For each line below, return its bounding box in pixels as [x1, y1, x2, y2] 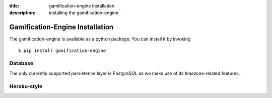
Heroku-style [9, 82, 43, 89]
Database [9, 60, 34, 67]
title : [9, 3, 20, 8]
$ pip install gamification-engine [18, 47, 106, 53]
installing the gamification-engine [49, 10, 119, 16]
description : [9, 10, 36, 16]
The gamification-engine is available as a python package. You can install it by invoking [9, 36, 191, 42]
